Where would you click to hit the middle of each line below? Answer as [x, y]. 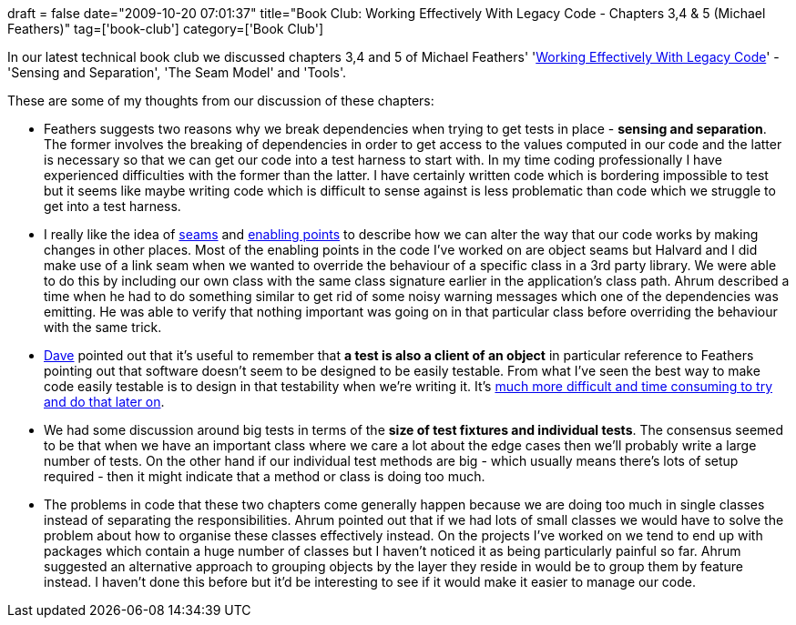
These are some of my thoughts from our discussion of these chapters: [221, 101]
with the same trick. [103, 327]
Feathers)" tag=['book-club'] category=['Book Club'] [165, 29]
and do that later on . [104, 402]
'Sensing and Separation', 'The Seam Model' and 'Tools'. [177, 72]
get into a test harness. [112, 206]
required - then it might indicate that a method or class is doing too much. [265, 476]
